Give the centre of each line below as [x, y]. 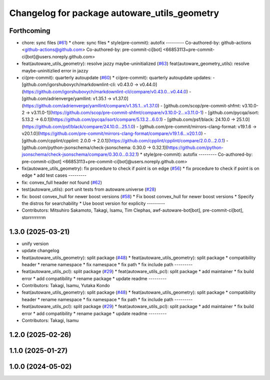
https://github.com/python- [195, 147]
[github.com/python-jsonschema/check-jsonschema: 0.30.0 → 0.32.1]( [94, 147]
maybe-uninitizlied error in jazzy [55, 70]
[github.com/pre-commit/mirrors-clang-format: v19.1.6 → [198, 126]
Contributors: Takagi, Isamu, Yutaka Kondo [66, 286]
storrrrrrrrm [34, 217]
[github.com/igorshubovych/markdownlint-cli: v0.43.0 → [80, 84]
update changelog [40, 251]
